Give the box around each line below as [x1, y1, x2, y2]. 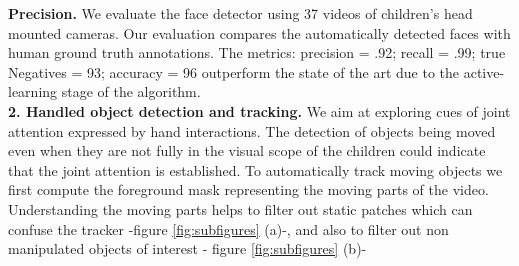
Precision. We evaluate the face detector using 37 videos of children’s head [8, 3, 473, 23]
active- [463, 61, 505, 82]
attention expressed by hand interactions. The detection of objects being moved [8, 120, 496, 141]
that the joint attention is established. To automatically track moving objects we [8, 159, 503, 180]
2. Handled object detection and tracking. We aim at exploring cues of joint [8, 100, 511, 121]
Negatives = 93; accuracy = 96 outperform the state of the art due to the [8, 61, 459, 82]
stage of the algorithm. [61, 81, 201, 102]
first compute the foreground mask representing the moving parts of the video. [8, 179, 489, 200]
